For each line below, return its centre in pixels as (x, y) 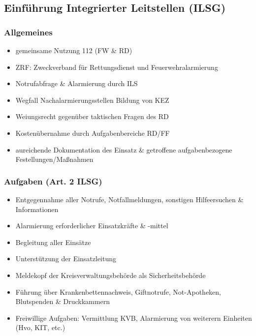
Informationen (37, 209)
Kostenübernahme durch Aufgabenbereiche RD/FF (93, 133)
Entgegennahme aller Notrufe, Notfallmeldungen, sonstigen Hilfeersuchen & (129, 199)
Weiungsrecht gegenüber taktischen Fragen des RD (92, 116)
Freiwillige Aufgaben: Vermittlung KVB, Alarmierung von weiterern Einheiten (134, 318)
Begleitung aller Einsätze (53, 242)
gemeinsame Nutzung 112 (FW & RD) (74, 50)
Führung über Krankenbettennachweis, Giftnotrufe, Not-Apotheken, (118, 291)
